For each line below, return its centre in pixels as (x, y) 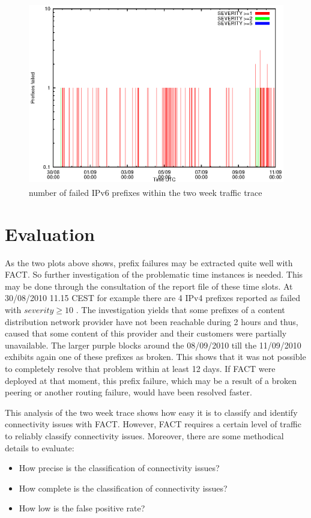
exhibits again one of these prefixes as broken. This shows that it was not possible (155, 357)
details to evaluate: (40, 447)
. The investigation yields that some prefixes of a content (180, 310)
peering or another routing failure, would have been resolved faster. (128, 392)
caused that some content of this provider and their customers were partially (146, 333)
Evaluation (50, 233)
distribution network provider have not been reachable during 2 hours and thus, (152, 321)
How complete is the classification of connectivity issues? (123, 488)
